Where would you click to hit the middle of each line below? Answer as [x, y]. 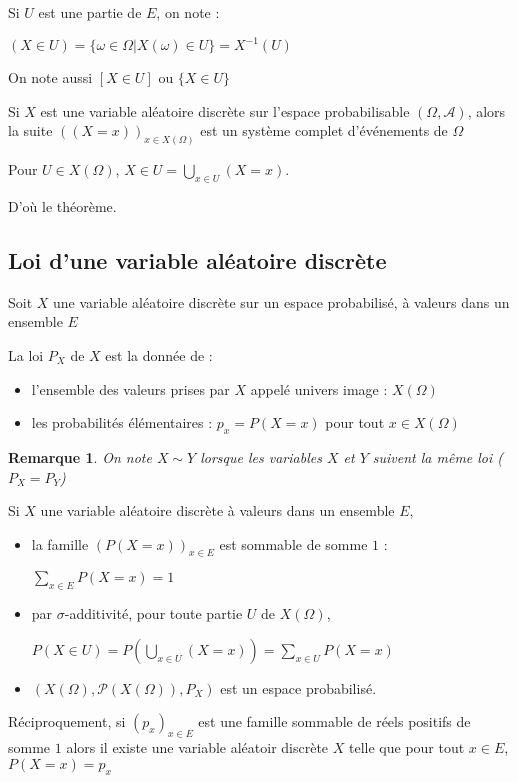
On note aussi [50, 77]
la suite [30, 130]
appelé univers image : [319, 388]
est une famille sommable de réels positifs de [334, 721]
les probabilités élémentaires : [122, 422]
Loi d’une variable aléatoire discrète [197, 259]
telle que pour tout [407, 747]
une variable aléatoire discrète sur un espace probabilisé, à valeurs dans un [281, 301]
